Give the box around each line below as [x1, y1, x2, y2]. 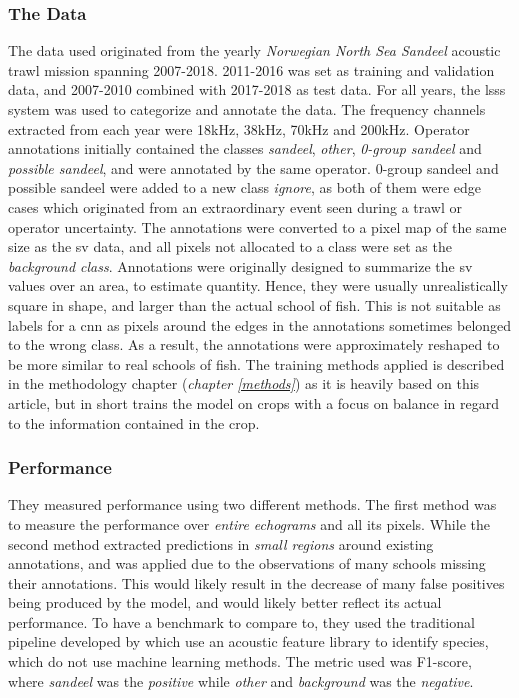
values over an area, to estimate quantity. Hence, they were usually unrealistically [8, 275, 508, 296]
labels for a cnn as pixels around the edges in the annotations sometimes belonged [8, 314, 512, 335]
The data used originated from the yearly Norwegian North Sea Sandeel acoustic [8, 40, 501, 61]
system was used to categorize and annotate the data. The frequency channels [8, 99, 486, 119]
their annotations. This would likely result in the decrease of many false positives [8, 572, 505, 593]
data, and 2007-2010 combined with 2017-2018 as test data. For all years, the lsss [8, 79, 506, 100]
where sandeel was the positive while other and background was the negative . [8, 670, 474, 691]
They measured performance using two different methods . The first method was [8, 494, 497, 515]
